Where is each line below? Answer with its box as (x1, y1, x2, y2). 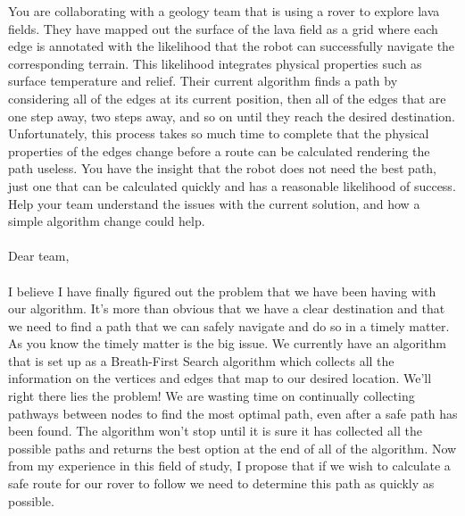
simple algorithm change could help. (8, 212, 205, 230)
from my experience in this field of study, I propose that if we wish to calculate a (8, 456, 451, 475)
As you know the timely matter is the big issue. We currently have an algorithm (8, 334, 446, 353)
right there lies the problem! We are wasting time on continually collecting (8, 387, 415, 405)
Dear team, (8, 246, 70, 265)
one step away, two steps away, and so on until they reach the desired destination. (8, 106, 456, 125)
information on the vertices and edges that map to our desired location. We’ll (8, 369, 432, 387)
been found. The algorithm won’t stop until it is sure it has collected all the (8, 421, 422, 440)
